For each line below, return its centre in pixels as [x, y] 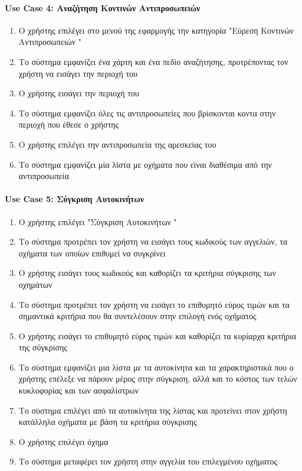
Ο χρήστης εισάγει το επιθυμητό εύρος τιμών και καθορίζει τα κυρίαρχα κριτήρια [157, 335]
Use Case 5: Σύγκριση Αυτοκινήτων [75, 199]
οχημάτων [35, 284]
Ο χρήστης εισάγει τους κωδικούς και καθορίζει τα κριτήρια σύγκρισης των [147, 273]
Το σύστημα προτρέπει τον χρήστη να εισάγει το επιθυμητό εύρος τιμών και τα [154, 304]
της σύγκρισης [43, 347]
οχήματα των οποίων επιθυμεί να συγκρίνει [92, 253]
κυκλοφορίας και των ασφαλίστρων [79, 390]
